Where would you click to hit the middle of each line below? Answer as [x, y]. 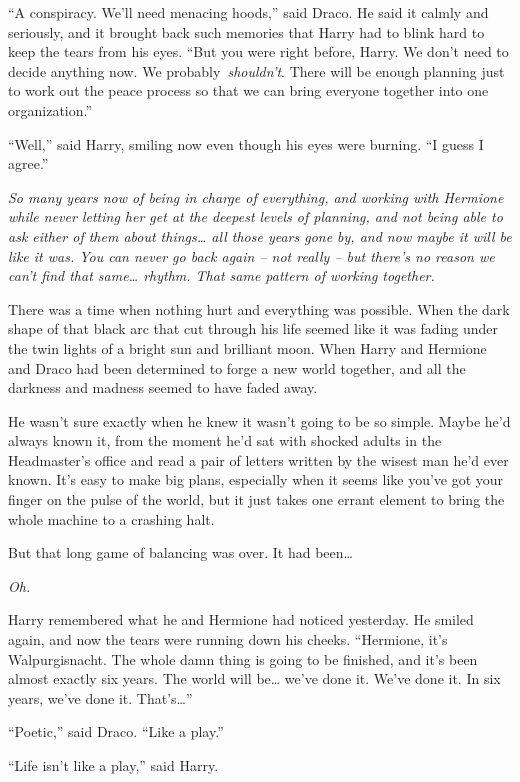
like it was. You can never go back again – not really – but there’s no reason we [251, 255]
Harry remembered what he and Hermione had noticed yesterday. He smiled [241, 619]
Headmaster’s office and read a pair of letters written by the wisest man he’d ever [258, 459]
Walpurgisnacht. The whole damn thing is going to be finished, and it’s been [243, 658]
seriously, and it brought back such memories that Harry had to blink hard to [246, 31]
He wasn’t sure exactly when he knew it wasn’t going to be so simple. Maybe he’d [259, 420]
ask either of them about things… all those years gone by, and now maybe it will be [260, 235]
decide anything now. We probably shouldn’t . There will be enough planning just [256, 70]
